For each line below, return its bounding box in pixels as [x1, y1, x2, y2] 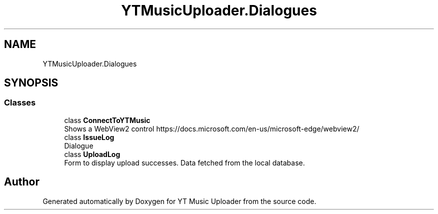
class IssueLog [64, 132, 114, 141]
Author [4, 175, 39, 188]
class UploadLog [64, 149, 120, 158]
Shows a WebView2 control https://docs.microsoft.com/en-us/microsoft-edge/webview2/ [64, 124, 359, 133]
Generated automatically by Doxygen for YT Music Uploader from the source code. [42, 196, 316, 205]
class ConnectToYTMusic [64, 115, 150, 124]
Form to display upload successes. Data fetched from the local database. [64, 158, 305, 167]
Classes [4, 97, 36, 108]
